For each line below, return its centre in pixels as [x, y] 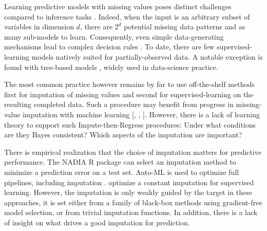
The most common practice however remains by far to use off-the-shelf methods [130, 84]
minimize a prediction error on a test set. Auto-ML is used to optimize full [122, 172]
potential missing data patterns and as [185, 26]
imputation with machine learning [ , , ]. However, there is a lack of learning [141, 114]
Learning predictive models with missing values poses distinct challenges [118, 6]
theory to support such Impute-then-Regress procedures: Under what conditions [130, 124]
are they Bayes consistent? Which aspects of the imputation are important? [123, 135]
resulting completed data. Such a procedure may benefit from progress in [119, 104]
